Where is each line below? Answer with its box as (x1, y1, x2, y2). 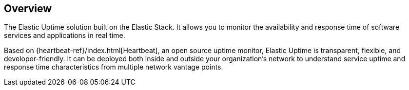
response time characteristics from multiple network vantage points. (4, 63, 223, 72)
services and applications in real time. (4, 31, 125, 40)
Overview (4, 2, 52, 15)
